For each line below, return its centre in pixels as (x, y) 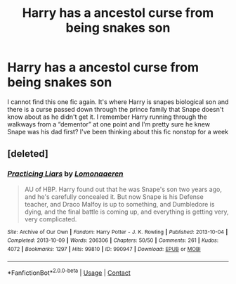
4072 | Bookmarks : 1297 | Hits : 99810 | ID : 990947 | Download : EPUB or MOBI (104, 249)
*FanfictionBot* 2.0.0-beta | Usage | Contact (69, 272)
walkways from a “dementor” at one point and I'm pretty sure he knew (109, 124)
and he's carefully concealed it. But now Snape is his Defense (114, 196)
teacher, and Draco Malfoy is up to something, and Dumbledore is (119, 204)
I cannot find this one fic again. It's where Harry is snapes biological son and (118, 102)
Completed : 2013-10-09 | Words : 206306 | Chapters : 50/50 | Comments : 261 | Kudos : (113, 240)
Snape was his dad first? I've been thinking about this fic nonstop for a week (118, 131)
